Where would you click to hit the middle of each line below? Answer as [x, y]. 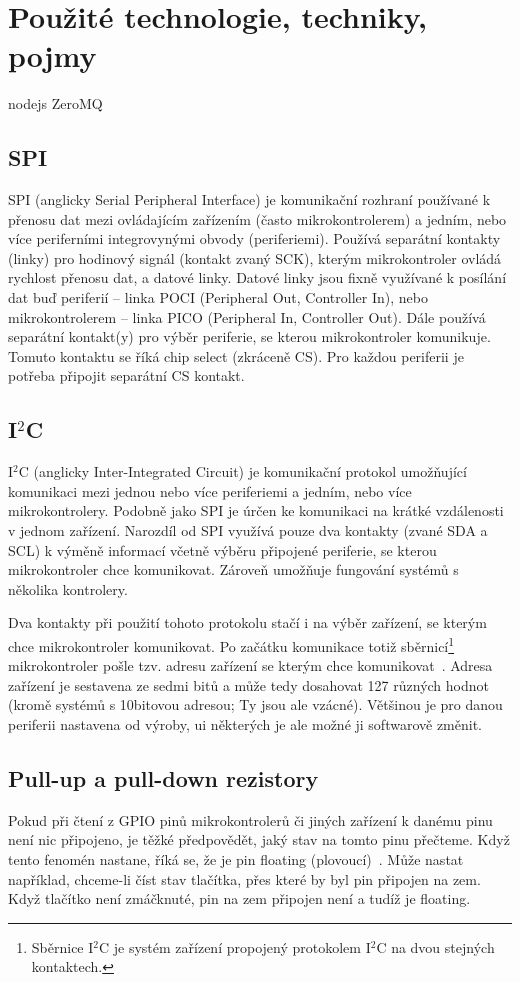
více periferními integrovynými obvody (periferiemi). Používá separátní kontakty [254, 238]
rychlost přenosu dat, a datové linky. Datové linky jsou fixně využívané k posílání [257, 277]
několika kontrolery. [68, 588]
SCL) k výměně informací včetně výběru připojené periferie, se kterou [222, 549]
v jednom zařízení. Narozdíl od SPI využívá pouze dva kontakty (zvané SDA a [248, 530]
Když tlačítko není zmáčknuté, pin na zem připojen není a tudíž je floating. [239, 898]
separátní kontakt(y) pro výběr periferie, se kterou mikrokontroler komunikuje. [249, 336]
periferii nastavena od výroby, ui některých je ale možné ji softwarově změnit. [245, 724]
